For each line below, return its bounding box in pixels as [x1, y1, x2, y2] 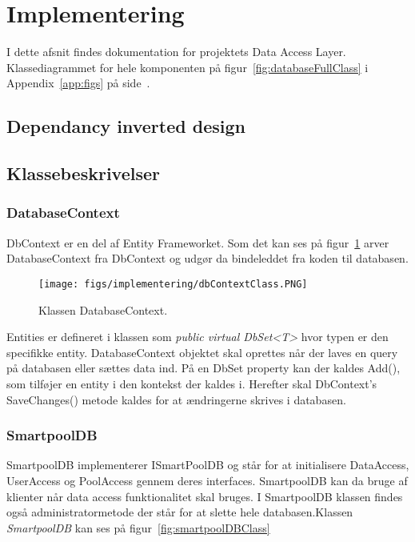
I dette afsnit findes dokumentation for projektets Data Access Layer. [6, 43, 346, 60]
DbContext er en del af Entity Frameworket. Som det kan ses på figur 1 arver [6, 234, 389, 251]
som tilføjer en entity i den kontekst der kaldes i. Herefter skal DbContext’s [6, 375, 377, 391]
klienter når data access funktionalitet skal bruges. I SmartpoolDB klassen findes [6, 488, 403, 504]
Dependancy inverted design [6, 114, 245, 139]
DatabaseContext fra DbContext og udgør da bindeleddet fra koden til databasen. [6, 250, 409, 267]
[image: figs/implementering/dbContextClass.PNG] [38, 278, 308, 290]
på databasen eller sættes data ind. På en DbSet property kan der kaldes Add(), [6, 359, 401, 376]
